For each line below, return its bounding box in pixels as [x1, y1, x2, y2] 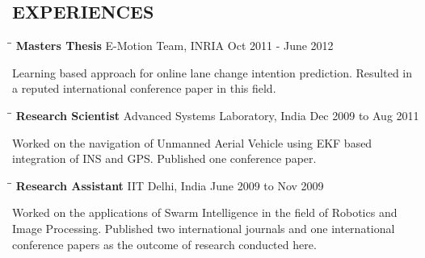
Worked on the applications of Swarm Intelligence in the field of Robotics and [12, 204, 398, 221]
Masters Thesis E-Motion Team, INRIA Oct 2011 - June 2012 [15, 37, 334, 54]
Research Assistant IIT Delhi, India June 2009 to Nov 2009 [15, 177, 324, 193]
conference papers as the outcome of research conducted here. [12, 235, 317, 252]
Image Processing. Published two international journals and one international [12, 219, 395, 236]
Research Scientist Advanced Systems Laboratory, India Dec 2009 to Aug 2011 [15, 106, 419, 123]
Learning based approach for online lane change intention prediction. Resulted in [12, 64, 413, 81]
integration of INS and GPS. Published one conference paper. [12, 150, 317, 167]
